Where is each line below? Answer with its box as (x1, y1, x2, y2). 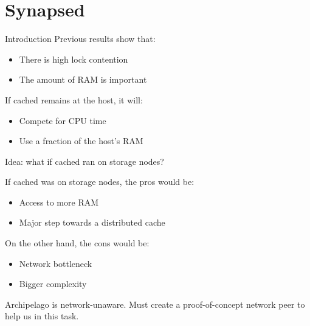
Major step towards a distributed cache (19, 216, 165, 229)
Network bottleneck (19, 257, 92, 269)
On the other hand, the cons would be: (5, 237, 150, 249)
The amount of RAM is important (19, 73, 147, 86)
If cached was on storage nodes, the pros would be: (5, 175, 195, 188)
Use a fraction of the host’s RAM (19, 134, 143, 147)
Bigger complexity (19, 277, 87, 290)
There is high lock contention (19, 52, 128, 65)
